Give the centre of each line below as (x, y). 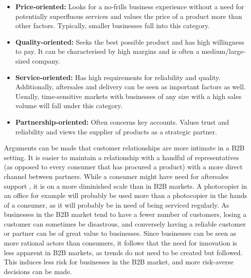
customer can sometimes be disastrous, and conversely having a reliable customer (125, 223)
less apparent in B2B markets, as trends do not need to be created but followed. (123, 252)
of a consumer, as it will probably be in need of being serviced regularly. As (117, 204)
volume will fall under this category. (69, 106)
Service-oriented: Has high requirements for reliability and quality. (118, 77)
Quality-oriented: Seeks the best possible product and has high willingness (130, 41)
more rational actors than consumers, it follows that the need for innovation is (121, 243)
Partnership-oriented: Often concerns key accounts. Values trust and (122, 122)
